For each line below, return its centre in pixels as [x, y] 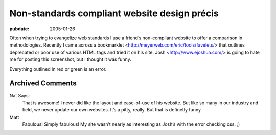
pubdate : [19, 29]
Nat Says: [20, 96]
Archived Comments [43, 84]
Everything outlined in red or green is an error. [58, 69]
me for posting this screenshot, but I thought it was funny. [70, 59]
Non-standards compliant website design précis [114, 13]
